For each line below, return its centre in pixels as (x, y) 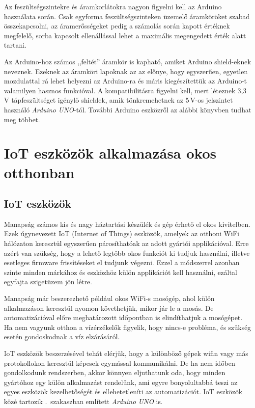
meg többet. (22, 119)
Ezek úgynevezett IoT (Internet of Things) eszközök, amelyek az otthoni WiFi (122, 233)
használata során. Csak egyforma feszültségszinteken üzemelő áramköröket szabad (127, 16)
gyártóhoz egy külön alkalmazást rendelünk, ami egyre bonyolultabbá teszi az (121, 382)
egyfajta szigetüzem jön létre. (48, 282)
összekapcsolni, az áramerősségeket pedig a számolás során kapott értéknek (117, 26)
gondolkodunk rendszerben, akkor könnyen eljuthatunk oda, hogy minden (115, 372)
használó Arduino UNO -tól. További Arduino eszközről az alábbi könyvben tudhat (128, 109)
